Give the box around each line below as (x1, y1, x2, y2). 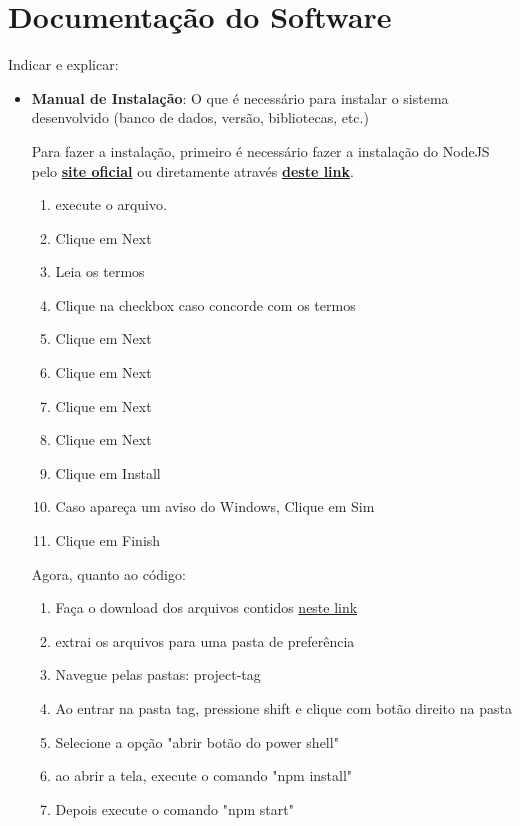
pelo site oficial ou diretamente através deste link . (31, 160, 354, 181)
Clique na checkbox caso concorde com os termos (55, 294, 356, 315)
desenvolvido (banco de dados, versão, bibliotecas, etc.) (31, 107, 369, 128)
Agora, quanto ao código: (31, 563, 186, 584)
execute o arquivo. (55, 194, 167, 215)
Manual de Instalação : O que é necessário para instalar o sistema (31, 87, 449, 108)
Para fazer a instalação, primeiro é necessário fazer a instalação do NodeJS (31, 140, 490, 161)
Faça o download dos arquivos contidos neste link (55, 597, 358, 618)
